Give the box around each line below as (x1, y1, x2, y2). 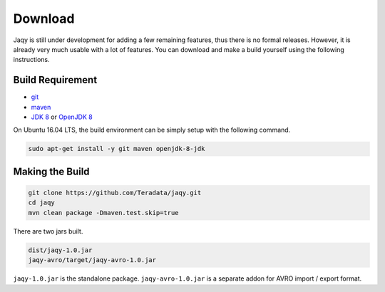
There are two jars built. (13, 226, 83, 235)
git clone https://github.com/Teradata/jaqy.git (28, 189, 202, 197)
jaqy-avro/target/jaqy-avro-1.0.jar (28, 256, 157, 264)
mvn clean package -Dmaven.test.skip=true (28, 209, 179, 217)
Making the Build (13, 165, 90, 177)
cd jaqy (28, 199, 55, 207)
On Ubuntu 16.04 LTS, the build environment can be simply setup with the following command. (13, 125, 291, 135)
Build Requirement (13, 74, 98, 86)
